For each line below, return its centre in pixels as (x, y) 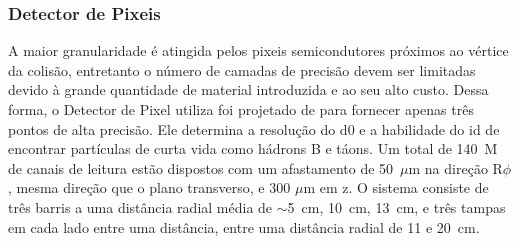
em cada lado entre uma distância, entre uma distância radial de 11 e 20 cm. (244, 226)
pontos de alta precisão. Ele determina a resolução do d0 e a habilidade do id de (254, 128)
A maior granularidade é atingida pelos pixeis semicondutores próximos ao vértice (258, 50)
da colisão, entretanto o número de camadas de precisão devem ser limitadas (242, 69)
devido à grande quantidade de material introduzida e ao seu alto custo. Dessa (248, 89)
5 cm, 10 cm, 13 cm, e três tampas (396, 206)
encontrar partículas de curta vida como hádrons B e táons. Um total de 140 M (253, 148)
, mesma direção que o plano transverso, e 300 (149, 187)
